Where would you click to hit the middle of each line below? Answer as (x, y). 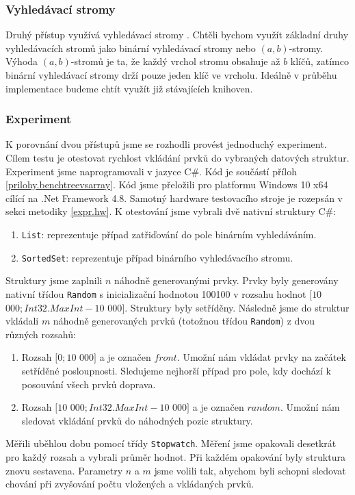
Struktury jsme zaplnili (54, 280)
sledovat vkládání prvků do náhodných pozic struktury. (137, 420)
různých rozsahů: (41, 334)
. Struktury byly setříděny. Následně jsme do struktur (237, 307)
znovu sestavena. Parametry (64, 470)
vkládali (22, 321)
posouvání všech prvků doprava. (89, 384)
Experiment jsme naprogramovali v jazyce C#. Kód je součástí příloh (152, 171)
